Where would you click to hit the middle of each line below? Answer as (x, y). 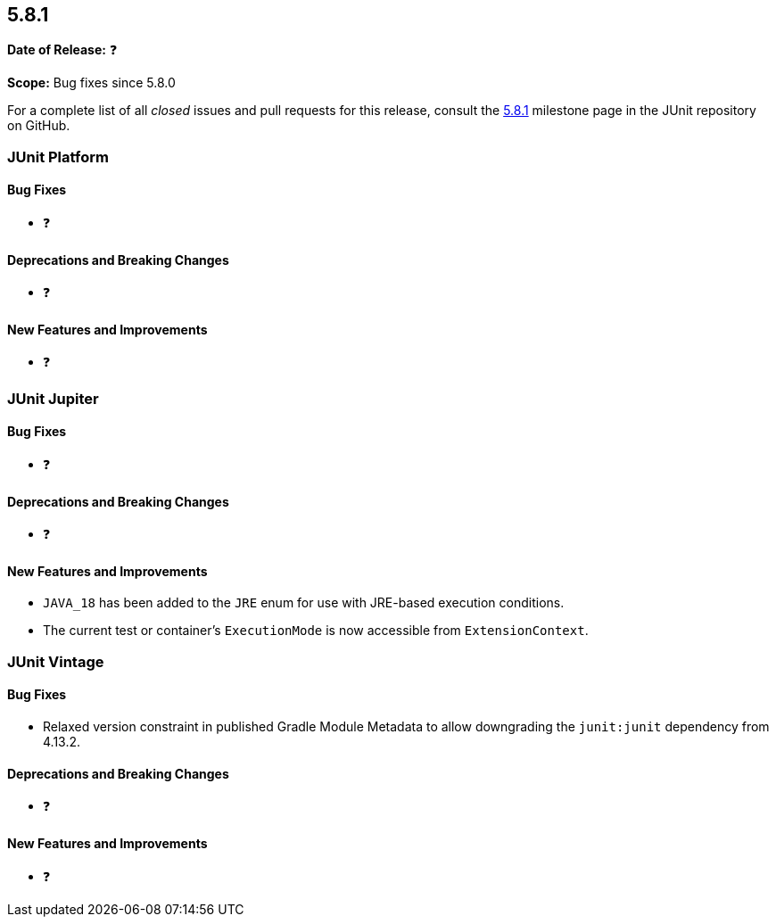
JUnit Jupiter (53, 398)
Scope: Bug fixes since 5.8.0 (91, 83)
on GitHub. (39, 126)
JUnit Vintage (56, 661)
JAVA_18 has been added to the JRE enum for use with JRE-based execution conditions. (304, 603)
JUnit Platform (58, 157)
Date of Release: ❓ (62, 50)
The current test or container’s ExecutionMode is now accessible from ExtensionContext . (316, 631)
